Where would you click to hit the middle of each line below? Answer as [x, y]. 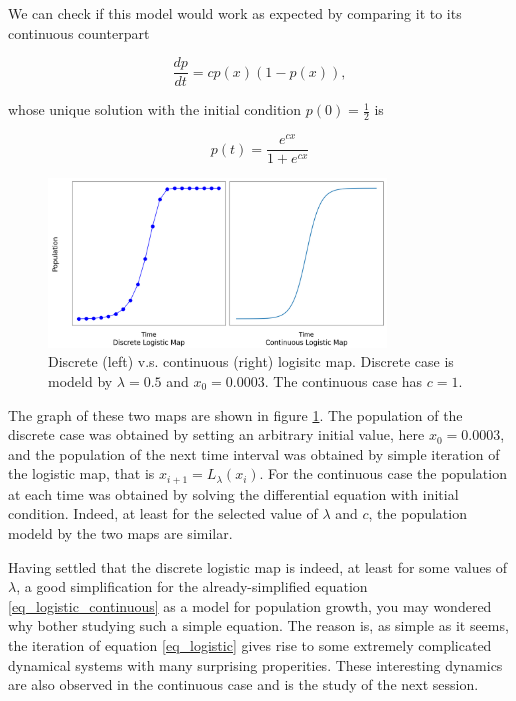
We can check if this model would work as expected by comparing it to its [235, 13]
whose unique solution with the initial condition [155, 109]
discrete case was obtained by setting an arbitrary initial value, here [216, 434]
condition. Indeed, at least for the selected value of [163, 513]
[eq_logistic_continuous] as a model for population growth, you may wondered [250, 605]
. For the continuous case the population [383, 473]
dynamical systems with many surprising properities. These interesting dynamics [255, 664]
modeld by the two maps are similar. [120, 533]
